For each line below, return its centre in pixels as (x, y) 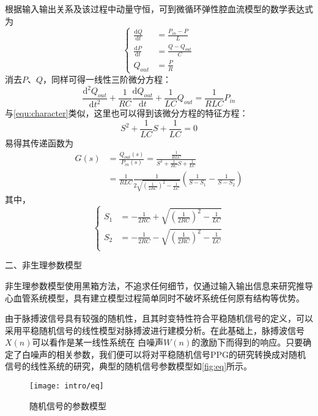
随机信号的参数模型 (68, 405)
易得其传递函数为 (39, 142)
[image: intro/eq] (67, 386)
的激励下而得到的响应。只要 (247, 342)
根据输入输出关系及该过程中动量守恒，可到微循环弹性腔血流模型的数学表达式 (159, 9)
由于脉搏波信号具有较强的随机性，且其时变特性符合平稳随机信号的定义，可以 (159, 318)
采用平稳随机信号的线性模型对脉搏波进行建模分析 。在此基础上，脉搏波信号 (155, 330)
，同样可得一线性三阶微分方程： (107, 79)
